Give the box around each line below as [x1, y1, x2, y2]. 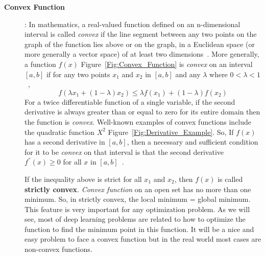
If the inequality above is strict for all [25, 173, 142, 184]
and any [175, 68, 201, 79]
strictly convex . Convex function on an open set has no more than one [25, 183, 251, 194]
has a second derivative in [25, 136, 105, 147]
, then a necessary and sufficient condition [127, 136, 258, 147]
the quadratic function [25, 126, 94, 137]
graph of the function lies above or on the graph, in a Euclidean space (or [25, 38, 255, 49]
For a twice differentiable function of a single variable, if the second [25, 96, 235, 107]
